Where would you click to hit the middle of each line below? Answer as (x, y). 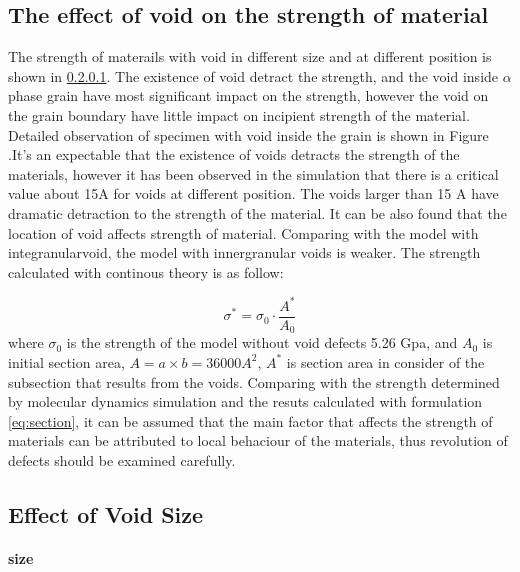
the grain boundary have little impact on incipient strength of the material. (239, 114)
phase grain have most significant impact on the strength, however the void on (248, 95)
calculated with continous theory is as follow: (146, 271)
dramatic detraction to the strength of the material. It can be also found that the (257, 212)
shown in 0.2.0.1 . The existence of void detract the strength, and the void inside (253, 75)
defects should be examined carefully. (122, 459)
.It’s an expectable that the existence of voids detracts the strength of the (234, 154)
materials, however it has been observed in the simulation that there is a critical (253, 173)
